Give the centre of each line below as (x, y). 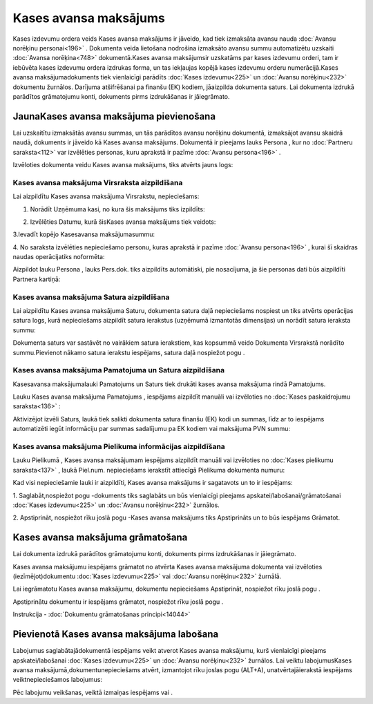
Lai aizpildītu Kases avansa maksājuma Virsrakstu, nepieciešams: (106, 196)
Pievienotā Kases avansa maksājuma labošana (116, 635)
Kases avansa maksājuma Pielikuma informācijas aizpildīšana (119, 447)
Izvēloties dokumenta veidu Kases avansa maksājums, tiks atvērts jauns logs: (123, 164)
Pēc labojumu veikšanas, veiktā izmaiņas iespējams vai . (93, 692)
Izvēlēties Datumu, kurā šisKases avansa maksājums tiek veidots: (123, 222)
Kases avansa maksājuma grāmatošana (100, 538)
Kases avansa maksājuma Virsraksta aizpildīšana (98, 182)
